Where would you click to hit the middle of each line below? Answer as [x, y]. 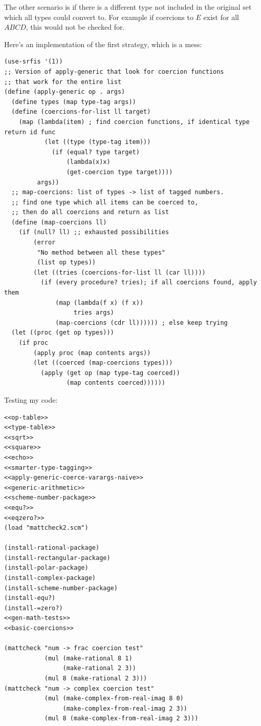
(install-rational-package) [52, 548]
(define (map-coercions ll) [59, 222]
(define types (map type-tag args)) [74, 102]
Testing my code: [31, 399]
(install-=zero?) [34, 608]
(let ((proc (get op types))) [63, 333]
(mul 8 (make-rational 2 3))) [96, 678]
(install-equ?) [30, 598]
